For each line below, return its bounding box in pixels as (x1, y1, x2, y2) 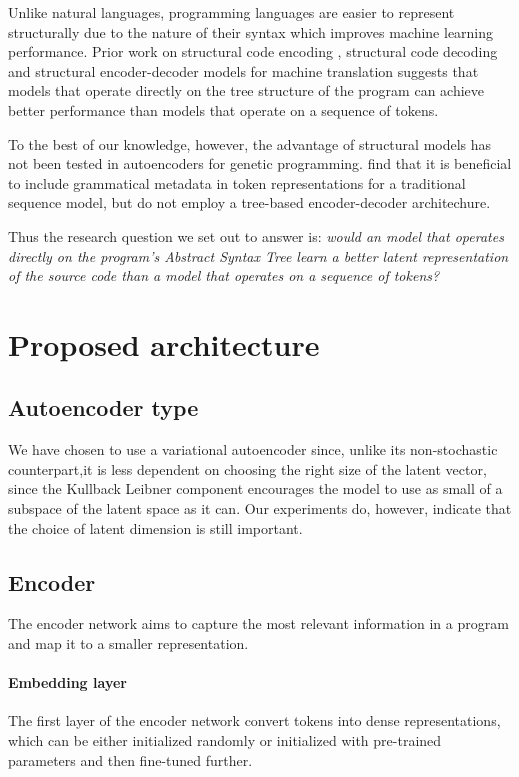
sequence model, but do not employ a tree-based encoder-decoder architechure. (8, 192, 491, 213)
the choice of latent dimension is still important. (8, 517, 303, 538)
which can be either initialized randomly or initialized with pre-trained (8, 730, 442, 751)
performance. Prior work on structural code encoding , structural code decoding (8, 41, 498, 62)
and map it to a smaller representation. (8, 633, 249, 654)
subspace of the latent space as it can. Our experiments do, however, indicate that (8, 498, 512, 519)
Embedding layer (8, 672, 127, 693)
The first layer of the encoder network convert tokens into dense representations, (8, 710, 501, 731)
